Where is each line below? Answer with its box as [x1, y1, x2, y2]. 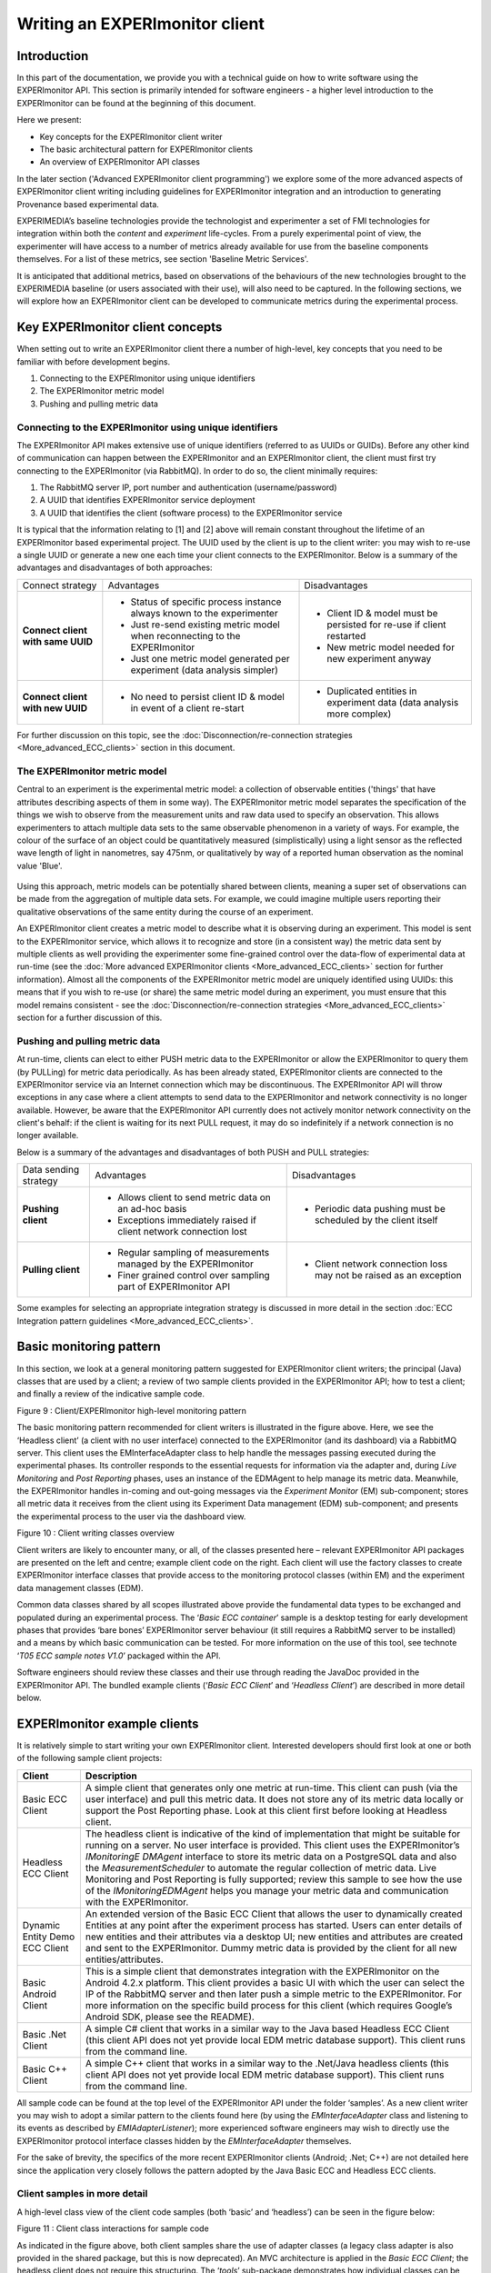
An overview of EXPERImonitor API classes [39, 156, 200, 167]
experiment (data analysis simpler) [130, 664, 279, 676]
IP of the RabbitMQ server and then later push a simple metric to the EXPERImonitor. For [85, 1988, 463, 2000]
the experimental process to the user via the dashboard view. [16, 1510, 246, 1522]
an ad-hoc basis [117, 1203, 187, 1216]
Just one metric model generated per [130, 652, 290, 665]
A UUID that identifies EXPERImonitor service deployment [39, 495, 256, 506]
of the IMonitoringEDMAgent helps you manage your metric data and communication [85, 1884, 449, 1897]
